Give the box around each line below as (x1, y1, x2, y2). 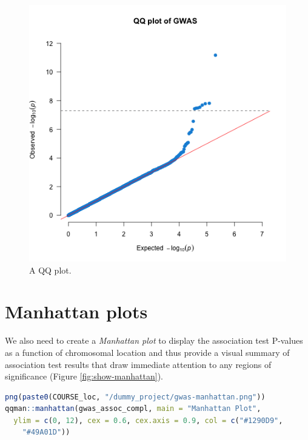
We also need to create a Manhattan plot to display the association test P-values (5, 334, 303, 347)
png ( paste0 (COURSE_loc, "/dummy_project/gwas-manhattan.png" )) (5, 392, 266, 401)
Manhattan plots (5, 299, 148, 324)
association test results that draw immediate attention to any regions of (5, 358, 272, 370)
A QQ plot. (29, 263, 72, 276)
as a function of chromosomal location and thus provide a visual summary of (5, 346, 290, 358)
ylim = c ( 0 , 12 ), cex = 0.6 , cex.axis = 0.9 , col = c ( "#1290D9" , (13, 416, 283, 425)
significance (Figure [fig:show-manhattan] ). (5, 370, 163, 383)
